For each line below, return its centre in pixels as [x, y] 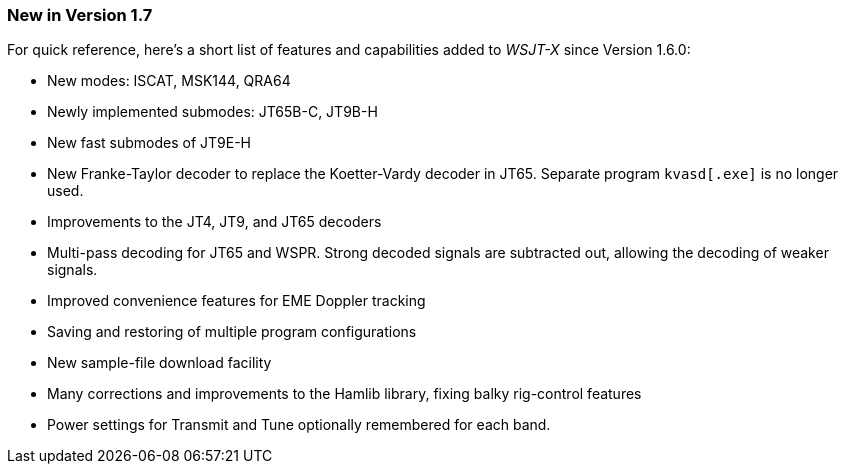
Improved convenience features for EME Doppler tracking [236, 301]
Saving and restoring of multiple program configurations [232, 332]
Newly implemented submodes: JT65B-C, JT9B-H [212, 112]
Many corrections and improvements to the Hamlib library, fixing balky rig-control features [344, 394]
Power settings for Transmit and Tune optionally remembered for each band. [299, 425]
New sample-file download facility [159, 363]
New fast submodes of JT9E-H [149, 143]
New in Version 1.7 [80, 15]
